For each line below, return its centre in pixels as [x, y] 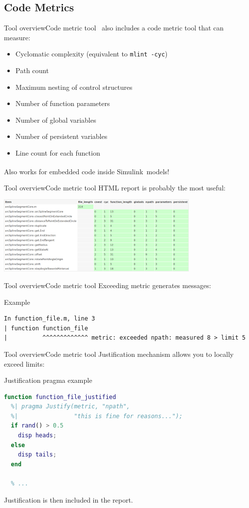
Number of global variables [56, 120]
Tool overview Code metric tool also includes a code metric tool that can [114, 28]
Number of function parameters [63, 103]
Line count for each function [58, 153]
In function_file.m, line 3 [50, 319]
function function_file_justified [60, 397]
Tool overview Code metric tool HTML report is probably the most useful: [115, 187]
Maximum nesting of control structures [74, 87]
